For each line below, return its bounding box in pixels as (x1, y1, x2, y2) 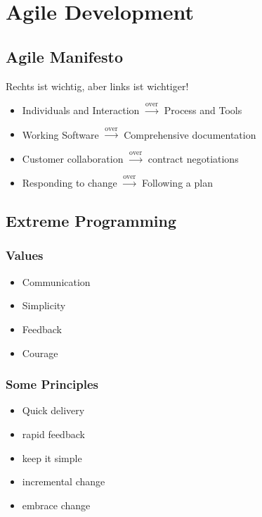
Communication (22, 274, 91, 289)
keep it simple (22, 450, 82, 465)
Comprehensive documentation (124, 127, 256, 142)
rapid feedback (22, 426, 85, 441)
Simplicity (22, 298, 66, 313)
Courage (22, 345, 58, 360)
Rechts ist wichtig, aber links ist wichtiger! (6, 78, 189, 93)
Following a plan (141, 175, 213, 190)
